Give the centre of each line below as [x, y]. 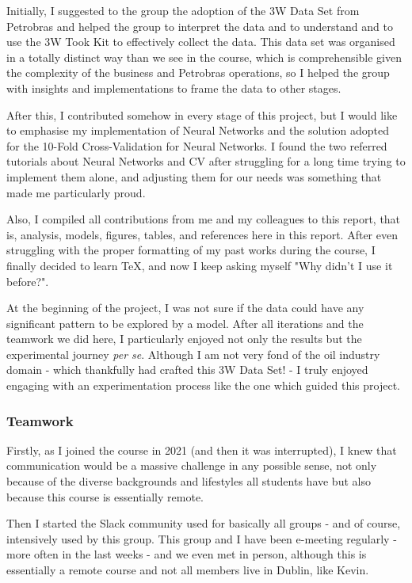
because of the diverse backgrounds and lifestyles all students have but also [189, 481]
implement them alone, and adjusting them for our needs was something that [194, 176]
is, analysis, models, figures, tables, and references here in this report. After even [202, 234]
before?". [28, 281]
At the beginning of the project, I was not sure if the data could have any [185, 308]
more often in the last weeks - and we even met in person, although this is [187, 554]
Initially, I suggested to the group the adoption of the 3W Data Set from [183, 10]
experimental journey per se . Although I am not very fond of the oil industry [193, 354]
